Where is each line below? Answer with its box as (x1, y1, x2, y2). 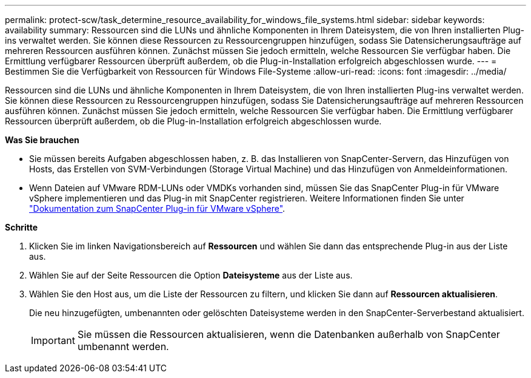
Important (31, 334, 75, 346)
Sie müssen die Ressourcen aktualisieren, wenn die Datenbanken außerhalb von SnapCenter (77, 328, 500, 340)
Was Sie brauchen (5, 135, 79, 145)
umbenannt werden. (77, 340, 169, 353)
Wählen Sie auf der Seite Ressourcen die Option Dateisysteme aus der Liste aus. (29, 270, 353, 280)
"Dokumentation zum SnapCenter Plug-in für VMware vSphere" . (29, 203, 286, 214)
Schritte (5, 222, 38, 232)
